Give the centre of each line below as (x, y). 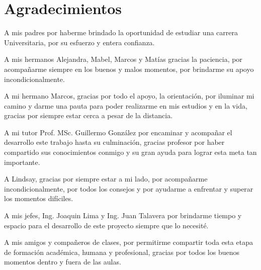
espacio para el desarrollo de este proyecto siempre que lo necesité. (106, 225)
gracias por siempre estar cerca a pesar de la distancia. (89, 115)
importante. (22, 162)
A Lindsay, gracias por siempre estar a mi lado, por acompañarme (106, 179)
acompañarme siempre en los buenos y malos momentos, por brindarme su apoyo (129, 69)
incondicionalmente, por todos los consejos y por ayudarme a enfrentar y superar (129, 188)
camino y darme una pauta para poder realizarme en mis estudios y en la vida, (126, 105)
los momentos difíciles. (39, 198)
